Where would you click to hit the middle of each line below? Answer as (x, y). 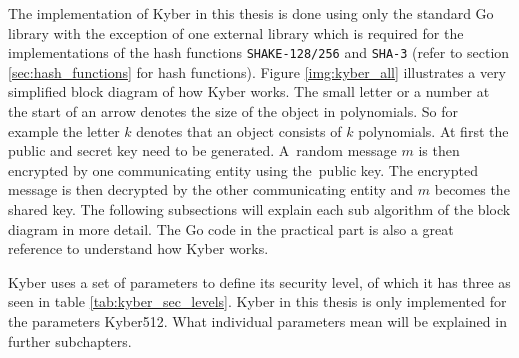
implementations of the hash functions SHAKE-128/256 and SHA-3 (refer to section (259, 52)
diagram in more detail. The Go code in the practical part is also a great (231, 228)
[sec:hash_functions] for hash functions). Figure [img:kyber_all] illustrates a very (257, 71)
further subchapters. (70, 340)
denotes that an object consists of (239, 130)
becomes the (472, 189)
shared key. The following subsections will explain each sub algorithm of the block (259, 209)
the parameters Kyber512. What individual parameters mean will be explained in (257, 320)
